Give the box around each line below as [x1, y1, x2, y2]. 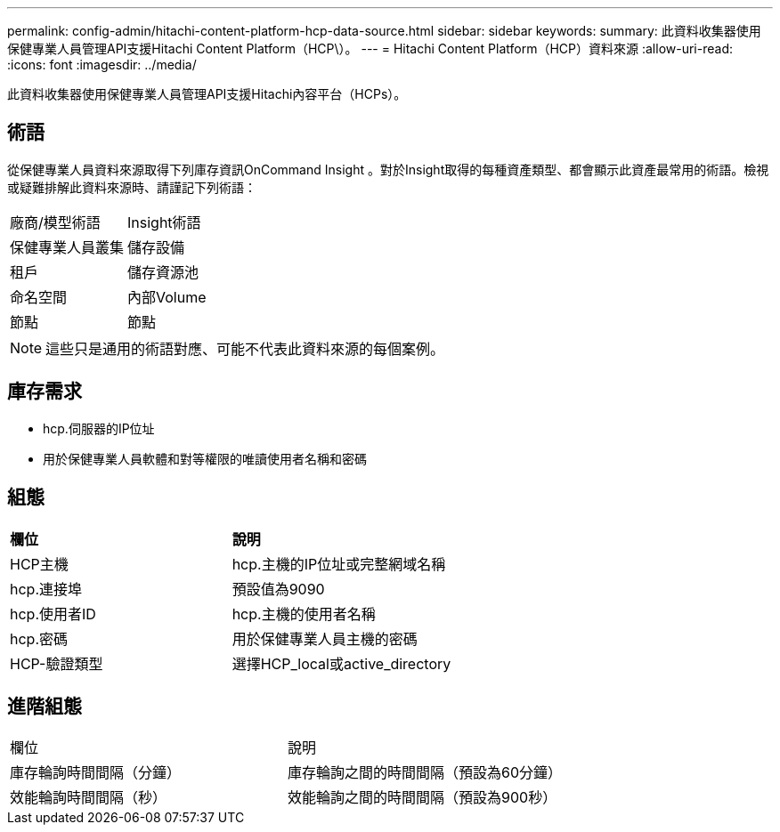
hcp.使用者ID [10, 604, 96, 623]
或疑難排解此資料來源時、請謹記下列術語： [7, 179, 256, 195]
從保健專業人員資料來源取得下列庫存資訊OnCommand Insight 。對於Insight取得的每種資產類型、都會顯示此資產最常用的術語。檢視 [7, 161, 769, 177]
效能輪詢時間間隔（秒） [10, 788, 167, 807]
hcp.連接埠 [10, 579, 83, 598]
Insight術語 [127, 213, 201, 231]
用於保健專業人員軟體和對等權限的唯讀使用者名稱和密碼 [43, 450, 367, 466]
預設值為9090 [232, 579, 325, 598]
